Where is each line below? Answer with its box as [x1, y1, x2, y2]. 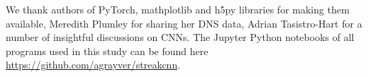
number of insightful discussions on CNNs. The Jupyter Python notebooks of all [6, 30, 355, 45]
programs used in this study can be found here [6, 43, 208, 58]
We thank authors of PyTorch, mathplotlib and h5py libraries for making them [6, 2, 350, 16]
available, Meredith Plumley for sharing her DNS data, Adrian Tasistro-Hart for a [6, 16, 362, 30]
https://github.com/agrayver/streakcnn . [6, 57, 181, 72]
